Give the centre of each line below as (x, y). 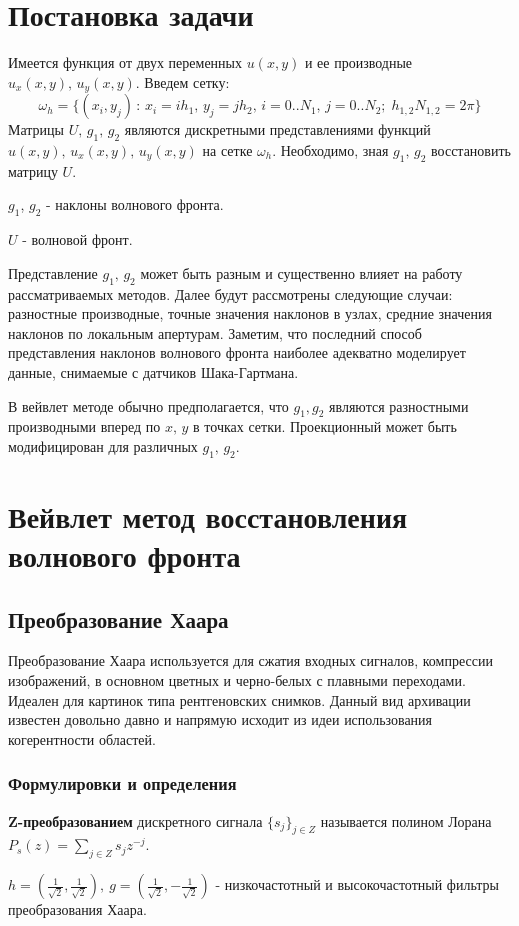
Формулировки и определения (122, 783)
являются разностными (399, 405)
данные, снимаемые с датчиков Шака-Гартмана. (153, 371)
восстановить (471, 149)
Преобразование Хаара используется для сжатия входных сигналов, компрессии (250, 660)
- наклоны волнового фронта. (134, 204)
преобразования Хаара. (77, 909)
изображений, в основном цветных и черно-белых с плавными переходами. (237, 680)
